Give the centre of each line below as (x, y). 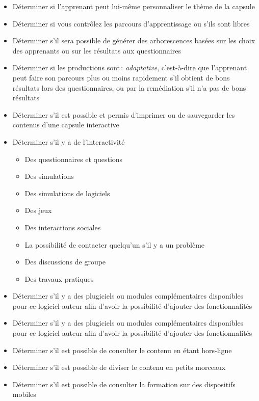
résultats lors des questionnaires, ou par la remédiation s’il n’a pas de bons (129, 87)
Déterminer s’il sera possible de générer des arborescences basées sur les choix (134, 41)
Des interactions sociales (63, 227)
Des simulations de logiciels (67, 193)
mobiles (24, 394)
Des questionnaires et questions (74, 159)
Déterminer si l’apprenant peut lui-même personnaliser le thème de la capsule (134, 6)
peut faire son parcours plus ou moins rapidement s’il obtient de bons (121, 77)
